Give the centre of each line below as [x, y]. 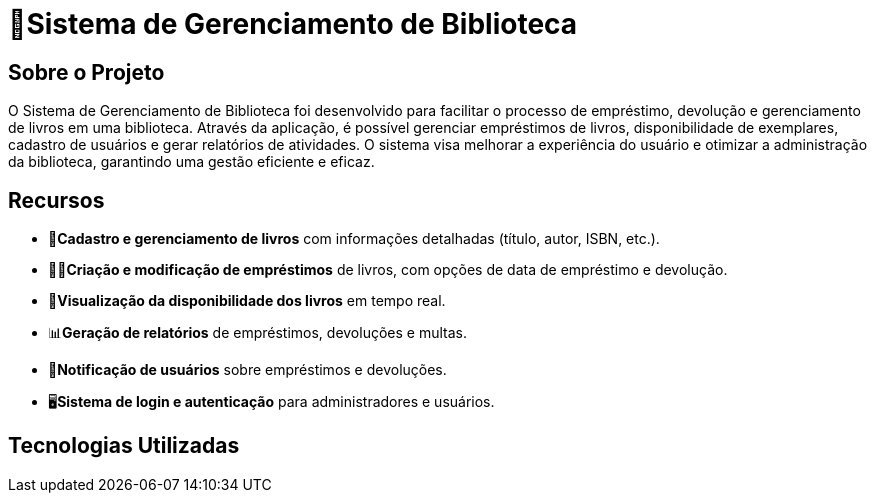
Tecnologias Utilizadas [124, 446]
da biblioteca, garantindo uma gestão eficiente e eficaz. [191, 162]
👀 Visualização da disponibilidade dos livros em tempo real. [247, 301]
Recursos [56, 200]
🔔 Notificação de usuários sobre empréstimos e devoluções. [247, 370]
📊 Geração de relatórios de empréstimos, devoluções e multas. [257, 333]
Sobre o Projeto [86, 72]
